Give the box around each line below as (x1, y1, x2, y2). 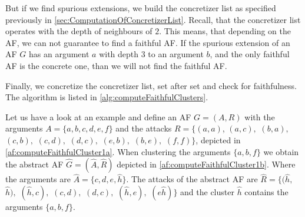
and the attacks (115, 122, 172, 134)
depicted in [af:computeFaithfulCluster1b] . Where (117, 158, 296, 170)
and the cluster (180, 185, 234, 198)
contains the (244, 185, 289, 198)
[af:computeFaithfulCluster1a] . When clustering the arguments (5, 145, 231, 157)
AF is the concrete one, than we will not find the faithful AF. (5, 59, 227, 71)
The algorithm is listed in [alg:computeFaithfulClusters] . (5, 91, 208, 103)
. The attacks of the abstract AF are (126, 173, 258, 185)
